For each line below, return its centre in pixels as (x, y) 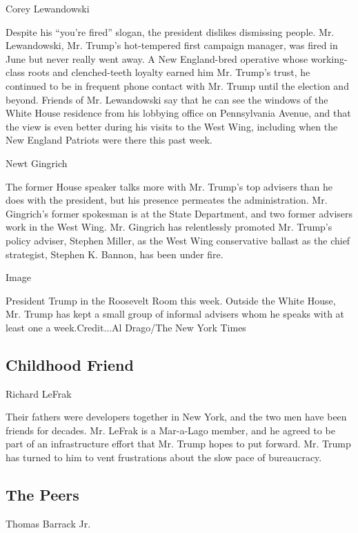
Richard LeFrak (39, 393)
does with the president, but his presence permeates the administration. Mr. (167, 200)
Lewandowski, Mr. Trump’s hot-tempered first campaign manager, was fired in (172, 45)
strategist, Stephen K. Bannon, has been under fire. (115, 254)
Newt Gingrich (37, 163)
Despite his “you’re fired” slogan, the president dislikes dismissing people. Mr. (170, 31)
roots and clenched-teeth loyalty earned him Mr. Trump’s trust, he (169, 72)
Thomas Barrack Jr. (48, 523)
